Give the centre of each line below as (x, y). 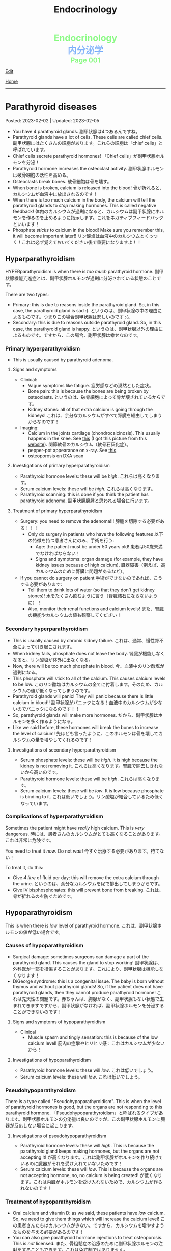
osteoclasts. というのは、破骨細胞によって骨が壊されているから (94, 397)
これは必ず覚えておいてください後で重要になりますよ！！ (81, 242)
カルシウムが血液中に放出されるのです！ (55, 194)
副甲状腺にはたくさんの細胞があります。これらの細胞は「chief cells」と (88, 143)
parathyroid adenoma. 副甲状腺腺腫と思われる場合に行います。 (86, 501)
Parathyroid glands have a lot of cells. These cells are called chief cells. (88, 137)
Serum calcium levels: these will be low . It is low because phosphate (92, 791)
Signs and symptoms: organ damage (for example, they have (99, 559)
